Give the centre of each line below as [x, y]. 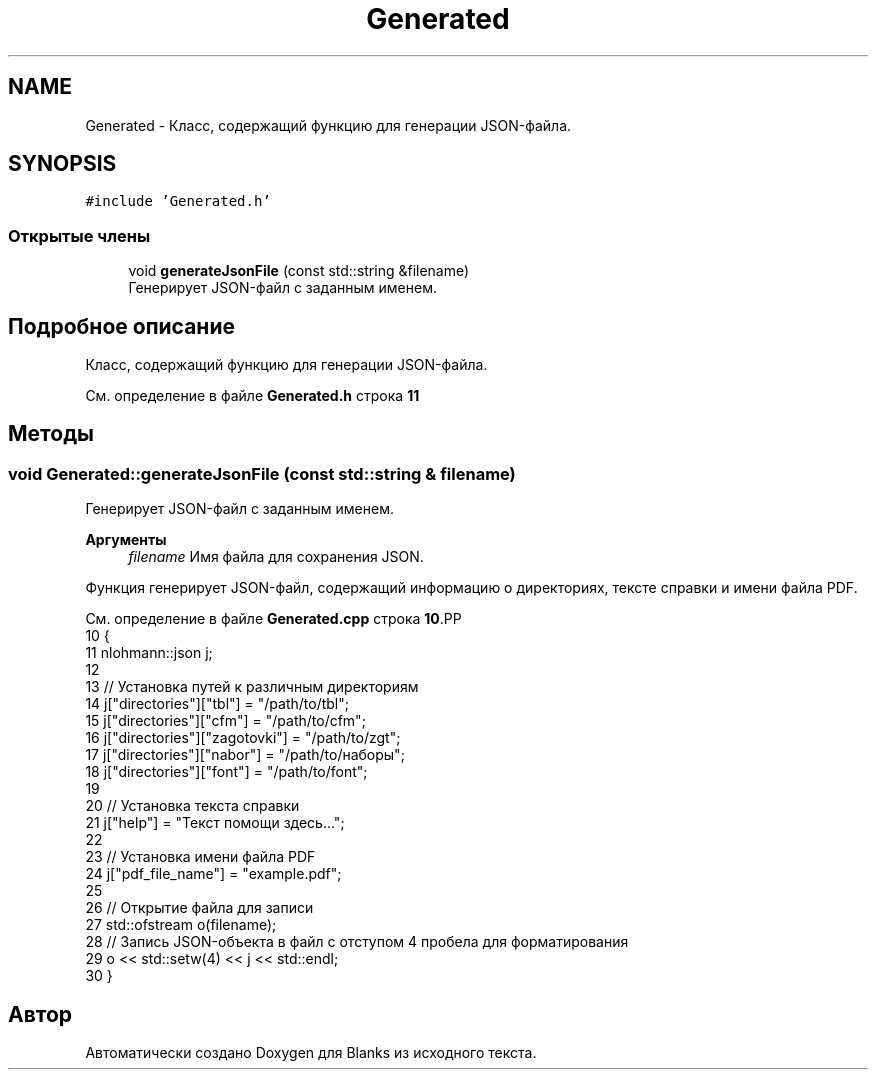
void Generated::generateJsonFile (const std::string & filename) [262, 473]
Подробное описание [121, 326]
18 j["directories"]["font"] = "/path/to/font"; [226, 772]
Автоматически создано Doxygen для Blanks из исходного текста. [311, 1053]
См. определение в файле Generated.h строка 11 [252, 396]
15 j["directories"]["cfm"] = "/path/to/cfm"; [225, 721]
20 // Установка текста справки [192, 806]
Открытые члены [79, 235]
